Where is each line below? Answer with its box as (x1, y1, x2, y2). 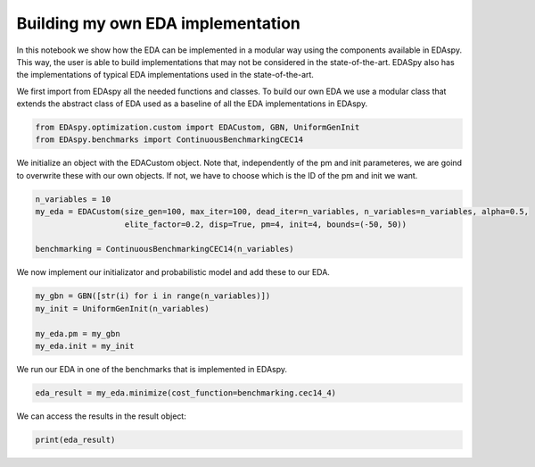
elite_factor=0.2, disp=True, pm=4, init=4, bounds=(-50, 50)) (124, 219, 407, 229)
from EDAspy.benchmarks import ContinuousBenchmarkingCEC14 (35, 135, 304, 145)
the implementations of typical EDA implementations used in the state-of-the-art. (16, 70, 314, 80)
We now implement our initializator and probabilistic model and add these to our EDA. (16, 267, 330, 278)
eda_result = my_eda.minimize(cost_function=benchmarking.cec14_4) (35, 388, 337, 397)
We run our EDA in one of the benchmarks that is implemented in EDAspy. (16, 363, 288, 374)
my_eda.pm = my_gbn (35, 329, 120, 338)
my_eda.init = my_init (35, 340, 135, 351)
